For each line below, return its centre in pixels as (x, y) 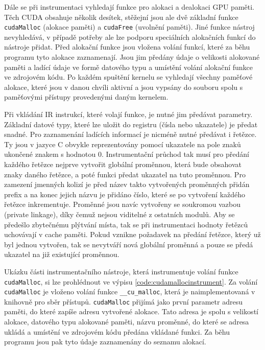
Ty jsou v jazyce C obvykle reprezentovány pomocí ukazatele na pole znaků (123, 144)
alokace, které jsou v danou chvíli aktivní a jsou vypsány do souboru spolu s (124, 87)
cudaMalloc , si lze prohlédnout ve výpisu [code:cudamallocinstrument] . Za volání (131, 281)
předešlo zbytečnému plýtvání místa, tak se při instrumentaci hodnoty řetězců (126, 224)
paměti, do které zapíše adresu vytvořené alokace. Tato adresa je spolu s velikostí (131, 311)
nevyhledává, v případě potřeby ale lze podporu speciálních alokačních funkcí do (130, 37)
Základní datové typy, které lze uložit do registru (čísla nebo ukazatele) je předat (131, 124)
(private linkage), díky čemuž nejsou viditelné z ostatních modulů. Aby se (119, 214)
